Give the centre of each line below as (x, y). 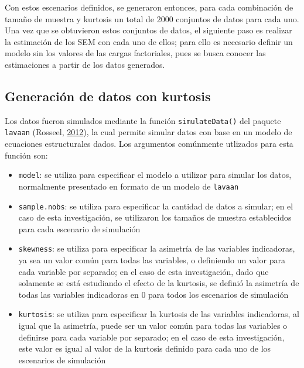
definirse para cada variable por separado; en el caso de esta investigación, (151, 337)
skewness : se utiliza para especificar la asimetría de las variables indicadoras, (157, 248)
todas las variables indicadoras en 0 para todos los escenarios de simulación (153, 294)
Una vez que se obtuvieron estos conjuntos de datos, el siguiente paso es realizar (148, 30)
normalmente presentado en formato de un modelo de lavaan (129, 186)
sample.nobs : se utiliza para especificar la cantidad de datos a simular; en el (156, 206)
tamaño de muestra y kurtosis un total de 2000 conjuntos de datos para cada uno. (152, 18)
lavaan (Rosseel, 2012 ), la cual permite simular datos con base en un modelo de (148, 132)
